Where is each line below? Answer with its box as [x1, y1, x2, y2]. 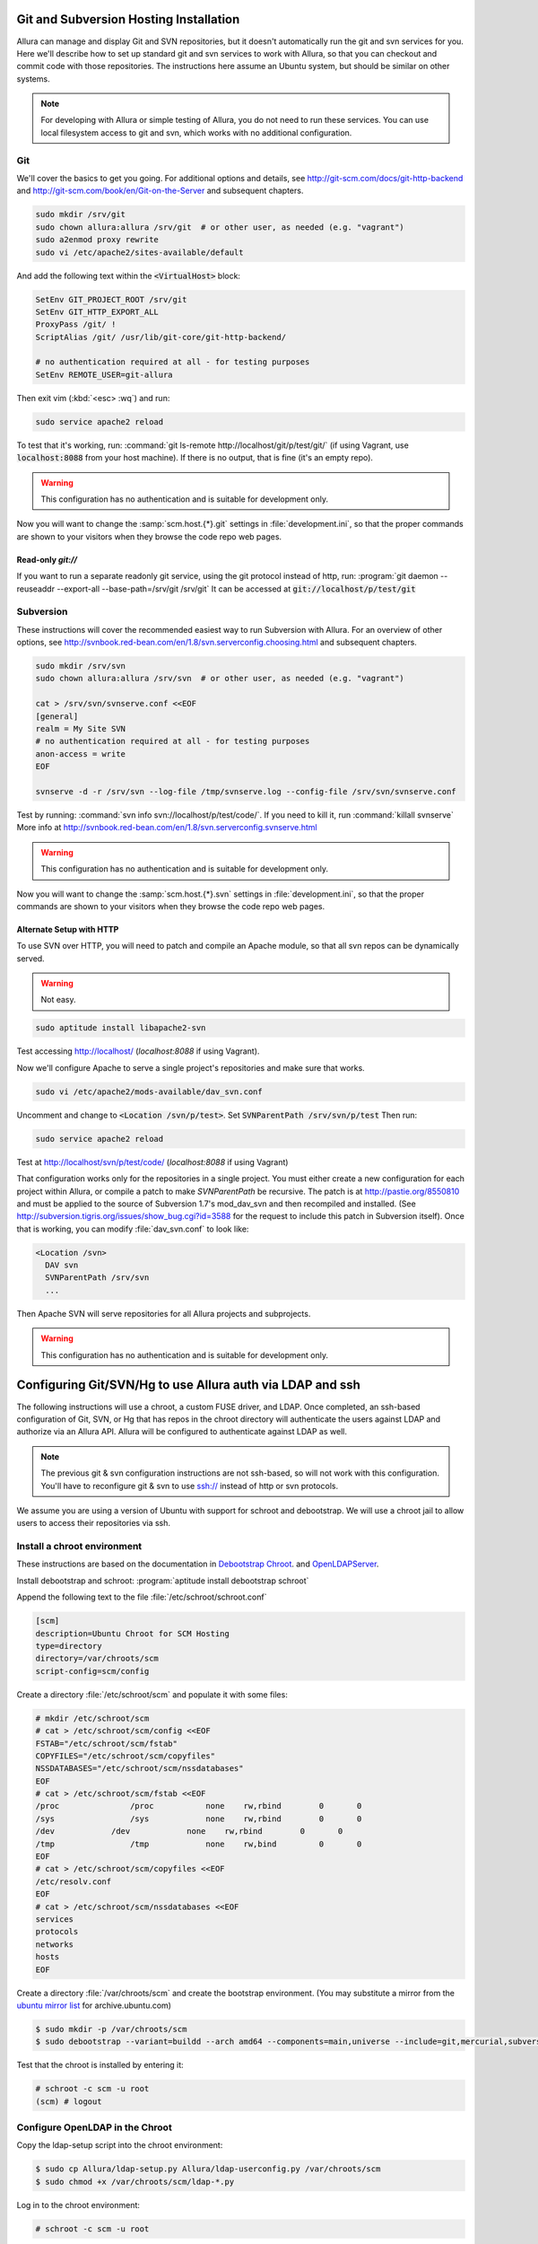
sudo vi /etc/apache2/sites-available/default [35, 247, 244, 258]
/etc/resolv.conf [35, 1876, 112, 1887]
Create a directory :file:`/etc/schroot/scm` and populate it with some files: [16, 1688, 289, 1700]
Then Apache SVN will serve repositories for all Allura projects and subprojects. [16, 1308, 311, 1319]
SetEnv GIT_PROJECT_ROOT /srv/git [35, 294, 187, 304]
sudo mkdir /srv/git [35, 209, 126, 220]
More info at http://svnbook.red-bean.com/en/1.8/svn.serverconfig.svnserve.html [16, 822, 317, 833]
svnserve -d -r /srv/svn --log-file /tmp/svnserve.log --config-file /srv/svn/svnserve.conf [35, 786, 456, 796]
